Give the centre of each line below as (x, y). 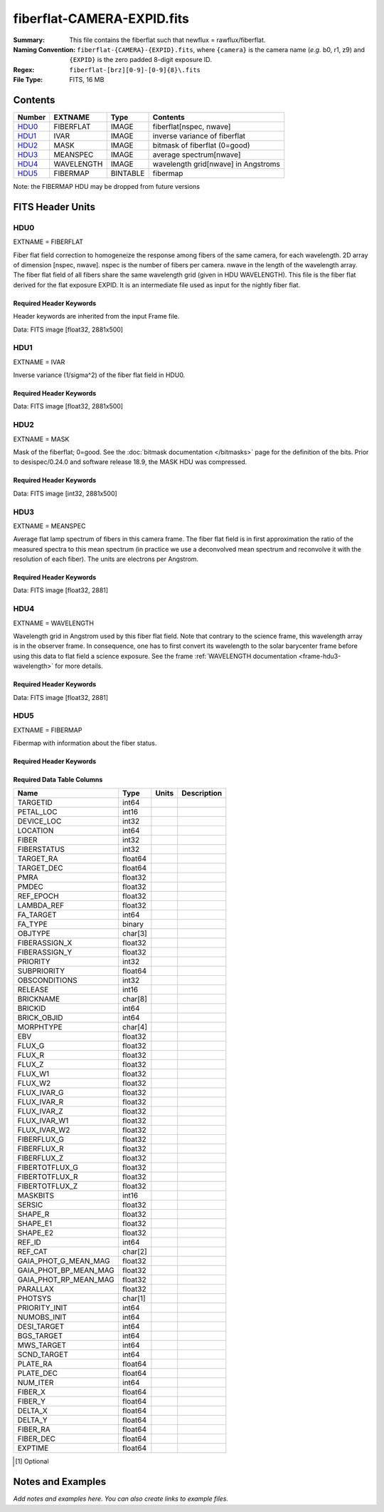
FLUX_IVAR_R (41, 1102)
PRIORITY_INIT (42, 1308)
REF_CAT (32, 1252)
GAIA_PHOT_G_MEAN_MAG (64, 1261)
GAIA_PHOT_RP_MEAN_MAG (66, 1280)
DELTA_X (32, 1411)
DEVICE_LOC (39, 821)
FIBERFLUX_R (41, 1149)
